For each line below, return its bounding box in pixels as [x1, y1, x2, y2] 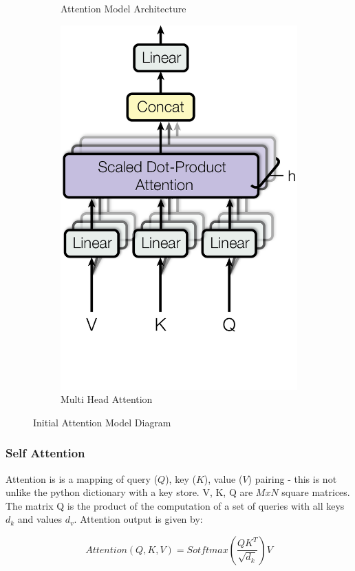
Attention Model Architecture [61, 1, 186, 15]
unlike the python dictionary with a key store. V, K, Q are [6, 485, 253, 499]
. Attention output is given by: [74, 512, 203, 526]
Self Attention [6, 444, 85, 461]
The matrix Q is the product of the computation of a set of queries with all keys [6, 498, 345, 512]
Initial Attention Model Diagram [33, 415, 171, 429]
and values [17, 512, 63, 526]
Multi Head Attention [61, 392, 153, 406]
